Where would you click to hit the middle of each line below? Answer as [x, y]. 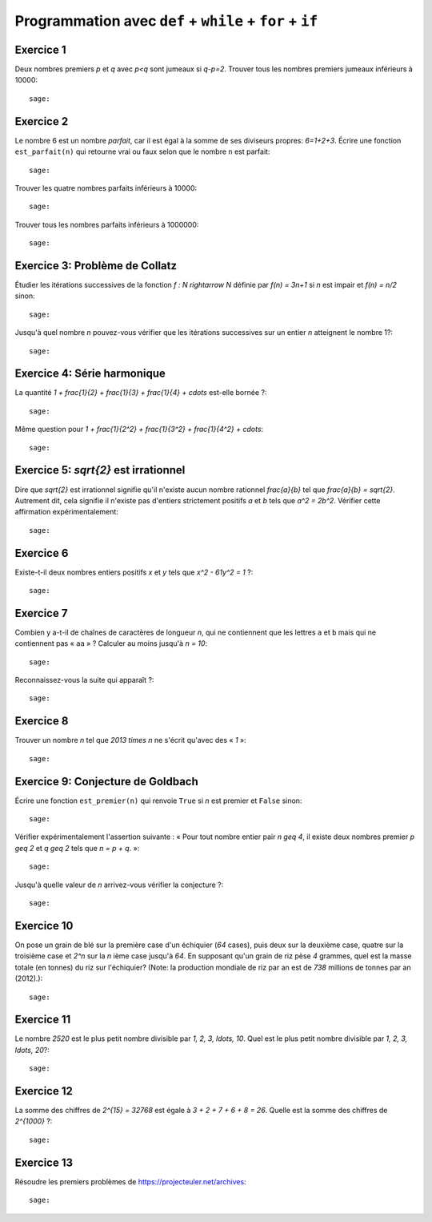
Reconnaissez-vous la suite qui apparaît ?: [84, 680]
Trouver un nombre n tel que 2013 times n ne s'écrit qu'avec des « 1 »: [131, 740]
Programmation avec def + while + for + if [166, 21]
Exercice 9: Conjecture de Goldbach [107, 781]
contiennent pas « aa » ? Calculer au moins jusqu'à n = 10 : [111, 643]
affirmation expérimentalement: [67, 512]
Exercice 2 [42, 121]
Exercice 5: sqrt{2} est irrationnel [100, 470]
